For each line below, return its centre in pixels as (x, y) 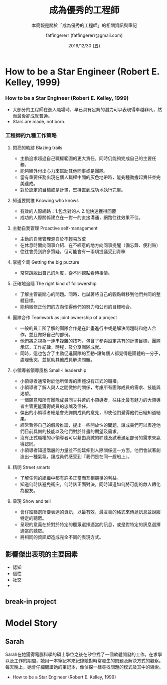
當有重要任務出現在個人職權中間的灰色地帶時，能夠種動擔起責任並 (88, 177)
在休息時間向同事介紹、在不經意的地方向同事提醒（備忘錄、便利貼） (90, 245)
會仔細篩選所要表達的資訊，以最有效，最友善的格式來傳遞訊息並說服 (90, 512)
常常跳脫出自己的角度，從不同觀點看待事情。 (66, 273)
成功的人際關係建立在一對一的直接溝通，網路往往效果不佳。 (81, 217)
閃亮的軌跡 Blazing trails (37, 147)
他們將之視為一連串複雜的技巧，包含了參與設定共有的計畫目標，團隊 (90, 341)
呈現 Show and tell (32, 501)
